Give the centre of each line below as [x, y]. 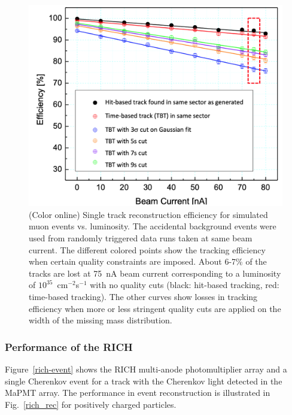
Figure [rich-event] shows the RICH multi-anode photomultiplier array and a [146, 369]
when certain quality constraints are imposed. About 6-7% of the [148, 261]
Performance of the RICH [69, 346]
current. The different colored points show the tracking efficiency [147, 249]
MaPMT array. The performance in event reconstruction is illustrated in [138, 393]
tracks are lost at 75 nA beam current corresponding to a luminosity [155, 273]
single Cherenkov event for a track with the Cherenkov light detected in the [144, 381]
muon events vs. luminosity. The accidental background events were [153, 226]
